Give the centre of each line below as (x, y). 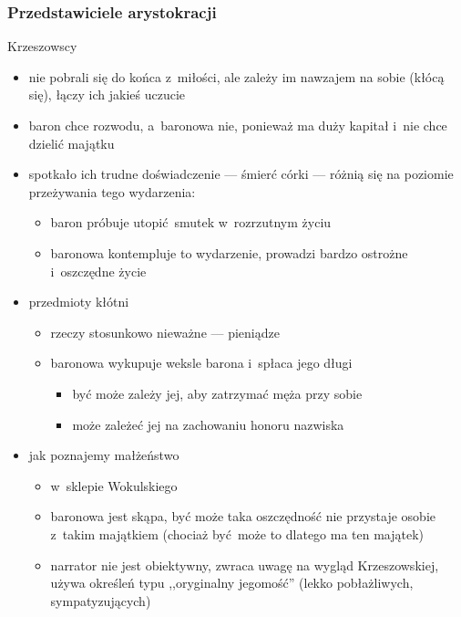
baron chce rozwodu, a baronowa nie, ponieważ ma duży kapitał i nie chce (238, 125)
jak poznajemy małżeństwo (104, 455)
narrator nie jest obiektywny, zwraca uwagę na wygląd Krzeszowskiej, (245, 565)
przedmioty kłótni (79, 302)
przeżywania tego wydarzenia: (112, 191)
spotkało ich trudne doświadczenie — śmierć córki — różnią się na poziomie (241, 174)
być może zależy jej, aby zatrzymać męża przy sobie (217, 393)
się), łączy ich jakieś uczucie (107, 94)
